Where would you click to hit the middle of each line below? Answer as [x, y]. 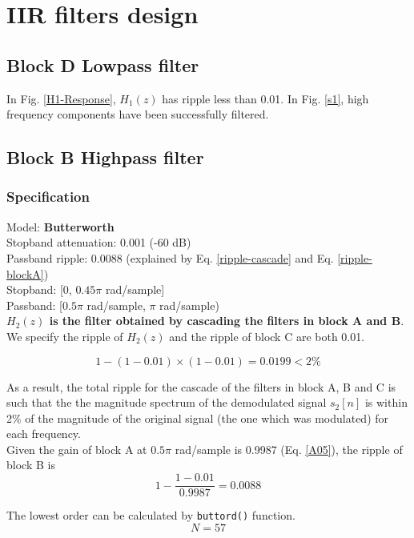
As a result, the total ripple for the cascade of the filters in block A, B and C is [201, 386]
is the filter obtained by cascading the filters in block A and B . [227, 321]
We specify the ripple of [65, 336]
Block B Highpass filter [105, 157]
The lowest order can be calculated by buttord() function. [151, 515]
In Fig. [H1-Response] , [61, 98]
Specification [48, 197]
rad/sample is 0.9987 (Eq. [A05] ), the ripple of [289, 449]
